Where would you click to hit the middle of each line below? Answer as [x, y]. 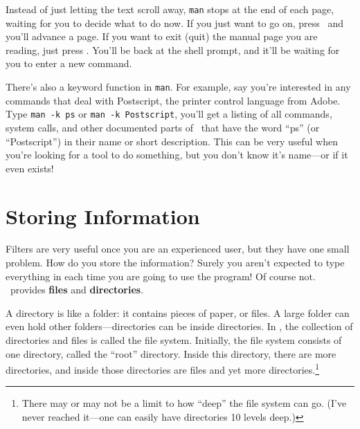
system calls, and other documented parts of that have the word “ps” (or [163, 127]
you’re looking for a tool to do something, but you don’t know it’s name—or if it [177, 155]
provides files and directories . [77, 290]
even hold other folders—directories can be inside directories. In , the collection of [179, 326]
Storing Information [103, 216]
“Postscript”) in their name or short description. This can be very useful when [172, 141]
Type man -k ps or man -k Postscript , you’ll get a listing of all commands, [169, 114]
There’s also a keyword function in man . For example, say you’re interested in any [178, 87]
